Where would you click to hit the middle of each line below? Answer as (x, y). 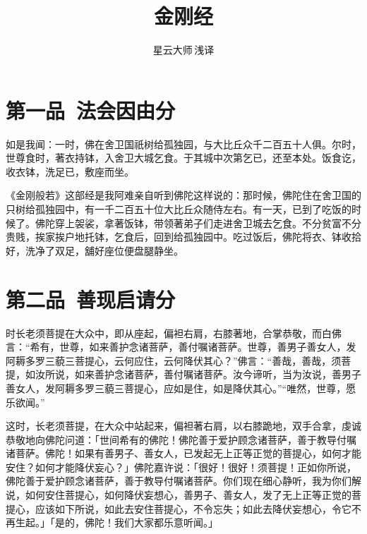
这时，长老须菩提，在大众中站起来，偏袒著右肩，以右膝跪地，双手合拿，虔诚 (183, 426)
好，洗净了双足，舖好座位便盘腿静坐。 (95, 250)
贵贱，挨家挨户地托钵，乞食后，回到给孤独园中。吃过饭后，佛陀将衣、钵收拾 (183, 237)
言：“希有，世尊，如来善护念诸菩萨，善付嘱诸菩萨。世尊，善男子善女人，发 (181, 347)
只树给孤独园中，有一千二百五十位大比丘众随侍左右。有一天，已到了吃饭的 (179, 209)
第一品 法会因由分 (91, 110)
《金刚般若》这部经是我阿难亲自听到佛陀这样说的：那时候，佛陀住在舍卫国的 (183, 195)
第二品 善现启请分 (91, 299)
